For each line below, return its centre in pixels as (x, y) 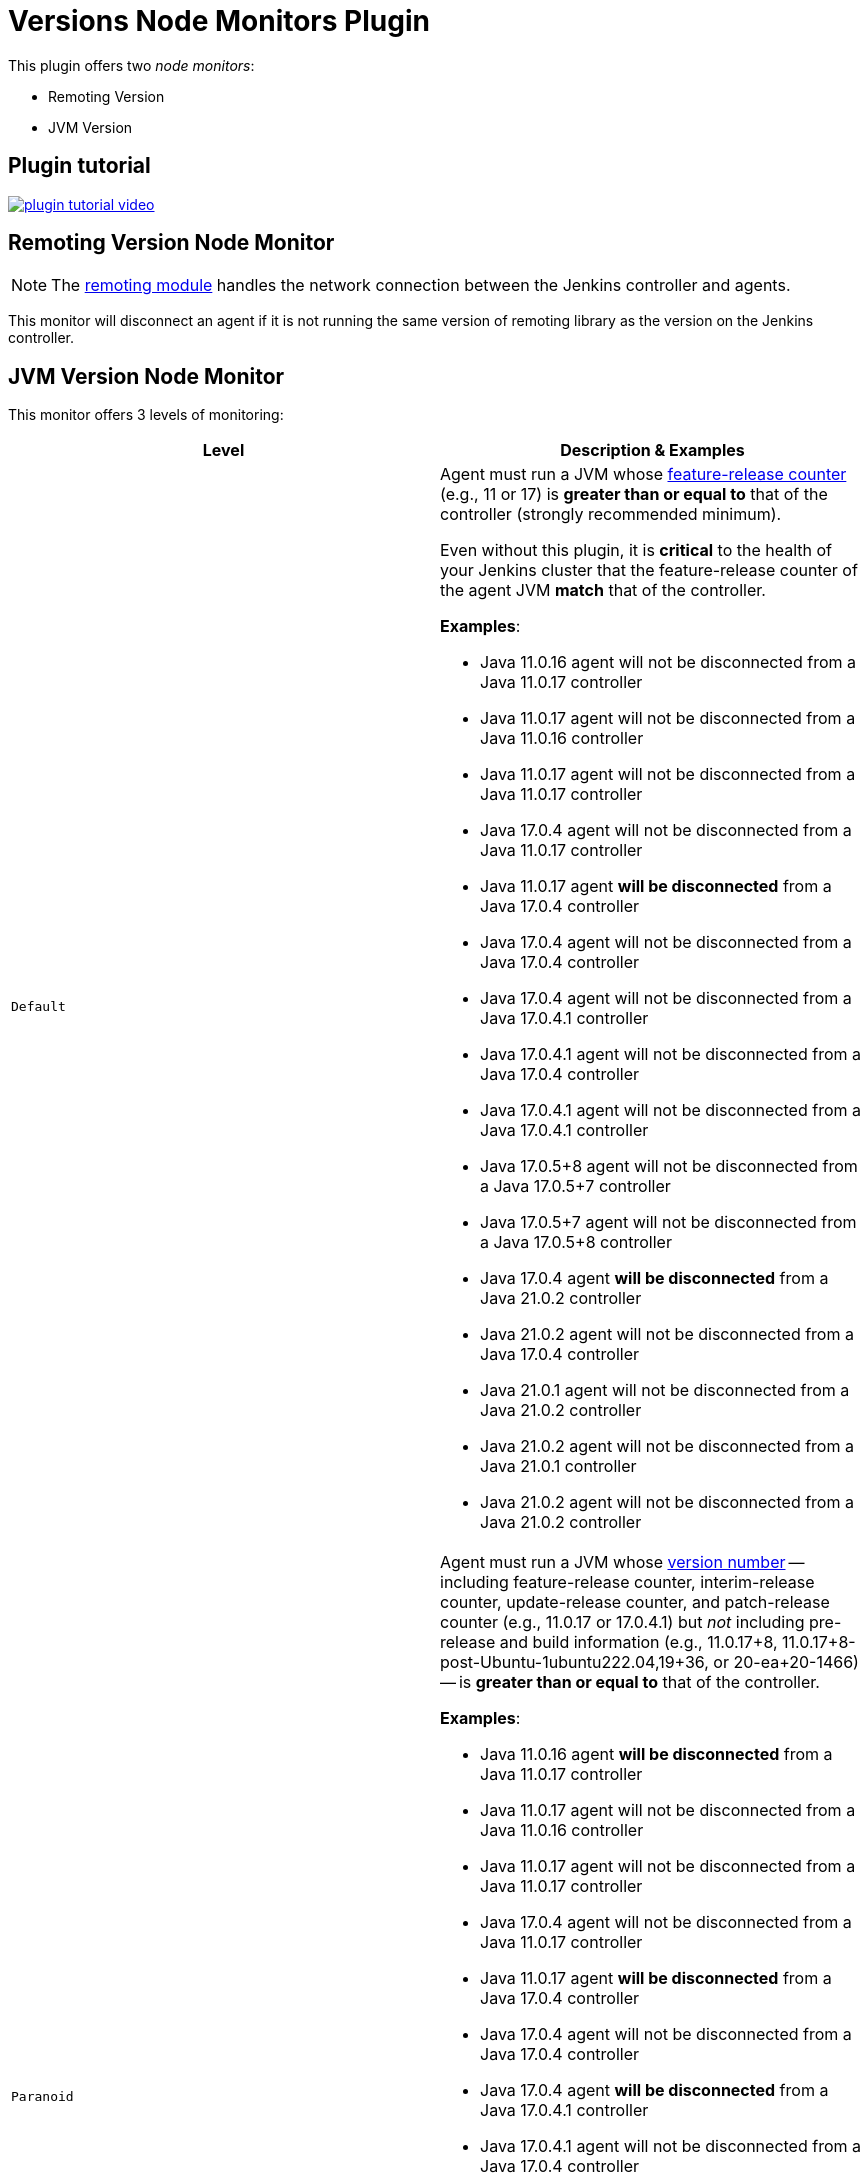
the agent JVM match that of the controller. (603, 590)
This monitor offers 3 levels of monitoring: (146, 415)
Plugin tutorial (79, 166)
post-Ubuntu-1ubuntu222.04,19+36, (574, 1662)
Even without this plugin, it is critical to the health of (636, 550)
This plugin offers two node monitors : (131, 65)
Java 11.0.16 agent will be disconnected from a (656, 1754)
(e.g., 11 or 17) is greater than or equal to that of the (634, 494)
